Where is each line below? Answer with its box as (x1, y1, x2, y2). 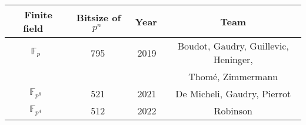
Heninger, (213, 52, 253, 66)
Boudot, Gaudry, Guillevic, (177, 39, 289, 52)
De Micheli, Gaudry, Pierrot (175, 87, 291, 100)
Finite (24, 8, 52, 21)
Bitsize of (76, 10, 121, 24)
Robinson (214, 104, 252, 117)
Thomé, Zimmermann (188, 70, 278, 83)
